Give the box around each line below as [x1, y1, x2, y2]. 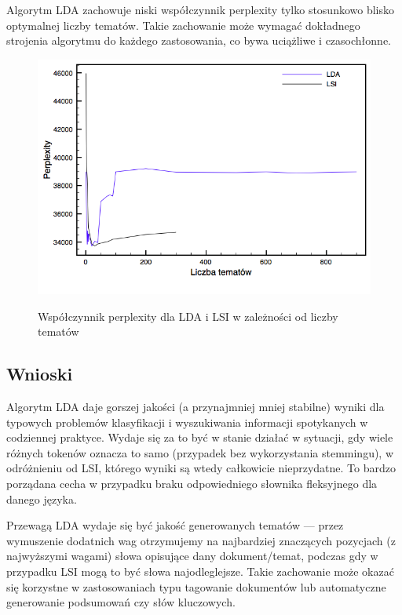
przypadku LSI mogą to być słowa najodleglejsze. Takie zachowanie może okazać [6, 562, 394, 579]
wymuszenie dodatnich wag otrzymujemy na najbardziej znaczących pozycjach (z [6, 532, 396, 548]
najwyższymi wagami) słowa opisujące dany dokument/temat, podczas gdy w [6, 548, 378, 564]
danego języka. [6, 490, 77, 507]
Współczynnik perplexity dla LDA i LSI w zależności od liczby [38, 307, 338, 324]
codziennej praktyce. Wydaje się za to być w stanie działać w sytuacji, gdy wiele [6, 429, 393, 446]
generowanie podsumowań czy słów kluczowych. [6, 594, 236, 610]
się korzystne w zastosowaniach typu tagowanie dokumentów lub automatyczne [6, 578, 386, 595]
